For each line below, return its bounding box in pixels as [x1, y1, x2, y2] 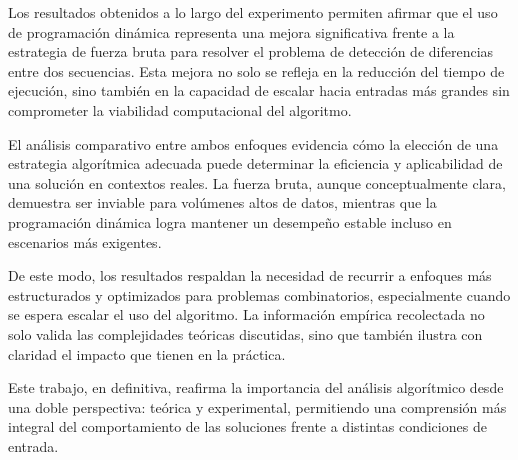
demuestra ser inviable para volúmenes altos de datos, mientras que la [8, 192, 437, 213]
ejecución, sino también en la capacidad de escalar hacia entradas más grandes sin [8, 80, 510, 101]
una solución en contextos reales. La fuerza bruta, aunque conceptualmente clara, [8, 172, 506, 193]
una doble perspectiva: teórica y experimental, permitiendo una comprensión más [8, 396, 507, 417]
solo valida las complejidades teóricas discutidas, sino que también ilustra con [8, 323, 483, 344]
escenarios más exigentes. [8, 231, 162, 252]
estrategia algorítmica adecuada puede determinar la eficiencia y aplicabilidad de [8, 153, 503, 174]
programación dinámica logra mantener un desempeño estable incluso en [8, 211, 452, 232]
